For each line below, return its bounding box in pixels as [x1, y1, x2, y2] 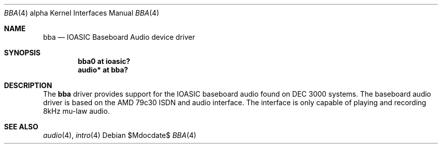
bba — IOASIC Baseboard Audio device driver [43, 33, 195, 41]
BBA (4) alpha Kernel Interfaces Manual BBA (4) [4, 9, 159, 17]
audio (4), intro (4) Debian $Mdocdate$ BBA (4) [43, 131, 196, 139]
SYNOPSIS [4, 48, 41, 57]
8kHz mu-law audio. [43, 107, 110, 115]
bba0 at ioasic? [78, 57, 130, 65]
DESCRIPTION [4, 81, 52, 90]
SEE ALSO [4, 122, 38, 131]
